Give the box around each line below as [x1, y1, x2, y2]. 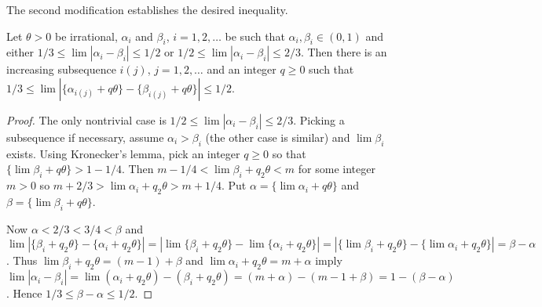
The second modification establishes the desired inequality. [6, 2, 288, 17]
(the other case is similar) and [205, 128, 350, 145]
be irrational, [54, 27, 118, 44]
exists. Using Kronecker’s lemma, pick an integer [6, 145, 240, 161]
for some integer [298, 161, 375, 177]
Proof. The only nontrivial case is [6, 111, 167, 128]
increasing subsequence [6, 61, 116, 78]
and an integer [207, 61, 276, 78]
